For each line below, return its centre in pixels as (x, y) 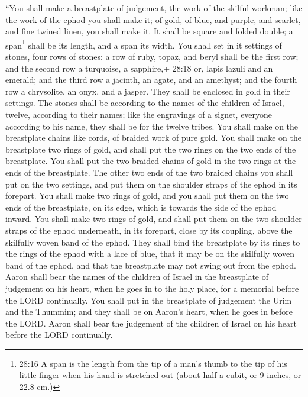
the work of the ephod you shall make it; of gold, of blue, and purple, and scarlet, (153, 19)
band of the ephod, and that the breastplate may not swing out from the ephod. (151, 265)
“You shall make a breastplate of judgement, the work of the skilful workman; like (154, 8)
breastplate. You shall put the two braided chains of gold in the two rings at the (151, 161)
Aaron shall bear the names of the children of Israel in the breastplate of (137, 277)
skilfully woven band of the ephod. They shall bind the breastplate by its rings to (153, 242)
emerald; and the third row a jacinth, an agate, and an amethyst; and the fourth (151, 80)
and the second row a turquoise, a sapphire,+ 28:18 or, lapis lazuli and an (139, 68)
